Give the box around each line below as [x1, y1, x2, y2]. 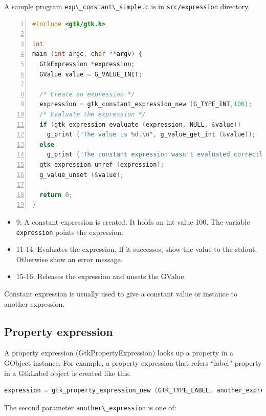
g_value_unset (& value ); [39, 171, 124, 179]
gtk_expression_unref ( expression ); [39, 161, 164, 168]
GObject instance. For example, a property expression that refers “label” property [4, 357, 262, 368]
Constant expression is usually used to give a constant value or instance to [4, 288, 238, 299]
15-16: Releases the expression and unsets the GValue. [16, 271, 186, 282]
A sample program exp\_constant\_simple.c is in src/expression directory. [4, 1, 250, 11]
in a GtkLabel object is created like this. [4, 367, 131, 378]
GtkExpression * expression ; [39, 61, 135, 68]
